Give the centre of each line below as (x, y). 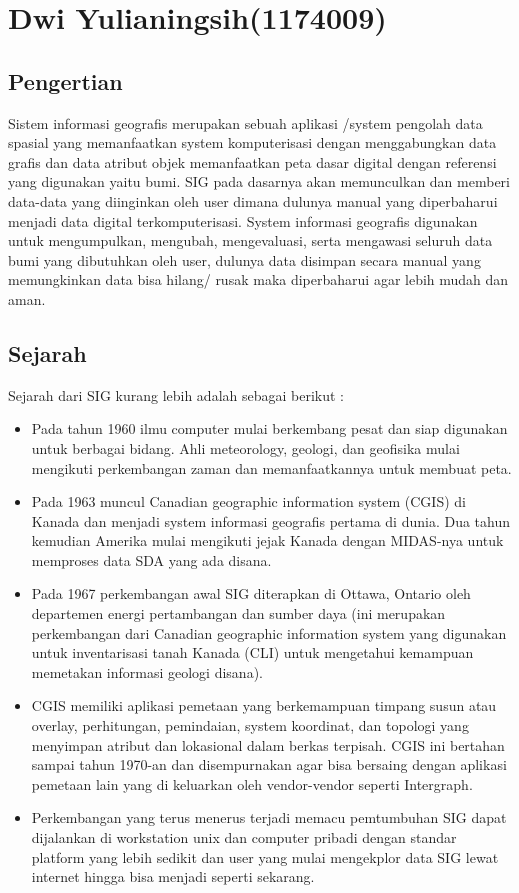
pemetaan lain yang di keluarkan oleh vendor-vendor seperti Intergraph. (252, 783)
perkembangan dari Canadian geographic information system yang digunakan (269, 632)
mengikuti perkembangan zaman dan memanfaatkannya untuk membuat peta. (271, 467)
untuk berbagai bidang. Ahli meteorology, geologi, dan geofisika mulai (245, 447)
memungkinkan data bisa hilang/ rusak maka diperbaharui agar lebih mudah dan (258, 279)
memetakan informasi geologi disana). (147, 671)
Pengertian (65, 80)
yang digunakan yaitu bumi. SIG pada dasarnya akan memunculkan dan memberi (259, 181)
